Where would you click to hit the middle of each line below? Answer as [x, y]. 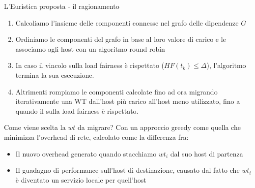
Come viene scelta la [35, 127]
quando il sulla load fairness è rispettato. [77, 110]
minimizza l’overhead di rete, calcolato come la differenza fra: [96, 137]
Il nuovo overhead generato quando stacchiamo [86, 153]
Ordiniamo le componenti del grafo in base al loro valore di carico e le [121, 39]
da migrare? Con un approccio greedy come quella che [159, 127]
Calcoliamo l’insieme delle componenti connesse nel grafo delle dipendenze [127, 22]
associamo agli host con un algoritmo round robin [90, 48]
